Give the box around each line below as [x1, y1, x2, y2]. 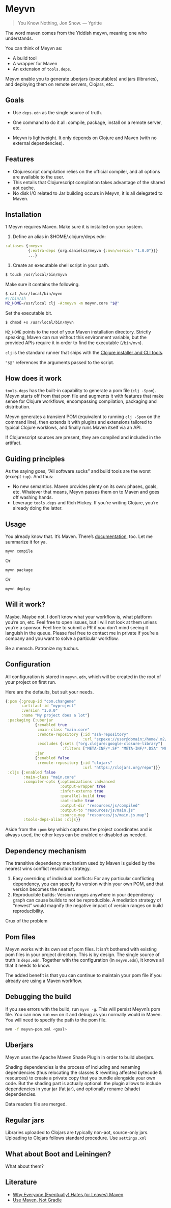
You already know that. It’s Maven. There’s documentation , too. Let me [5, 533, 153, 539]
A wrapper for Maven [12, 60, 58, 66]
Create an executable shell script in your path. [12, 262, 109, 268]
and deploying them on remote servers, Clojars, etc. [5, 81, 115, 87]
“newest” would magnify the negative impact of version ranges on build [12, 903, 163, 909]
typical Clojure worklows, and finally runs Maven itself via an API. [5, 424, 142, 431]
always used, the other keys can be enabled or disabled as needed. [5, 832, 147, 838]
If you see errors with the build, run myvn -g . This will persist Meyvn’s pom [5, 1006, 160, 1012]
